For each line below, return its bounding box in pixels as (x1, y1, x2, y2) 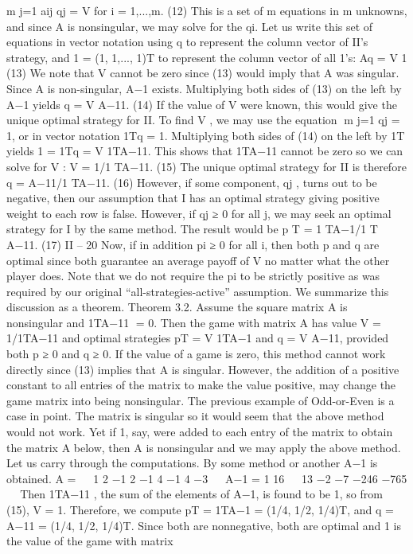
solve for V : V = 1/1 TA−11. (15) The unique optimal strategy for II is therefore (6, 158, 407, 174)
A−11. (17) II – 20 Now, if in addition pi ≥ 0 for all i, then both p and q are (6, 236, 380, 252)
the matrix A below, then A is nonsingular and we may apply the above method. (6, 439, 401, 455)
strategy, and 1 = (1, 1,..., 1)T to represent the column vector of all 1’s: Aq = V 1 (6, 49, 407, 65)
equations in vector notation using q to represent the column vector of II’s (6, 33, 368, 50)
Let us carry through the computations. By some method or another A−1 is (6, 455, 378, 471)
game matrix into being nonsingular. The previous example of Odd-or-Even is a (6, 392, 395, 408)
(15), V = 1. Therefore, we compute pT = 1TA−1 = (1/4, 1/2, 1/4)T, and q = (6, 501, 394, 517)
